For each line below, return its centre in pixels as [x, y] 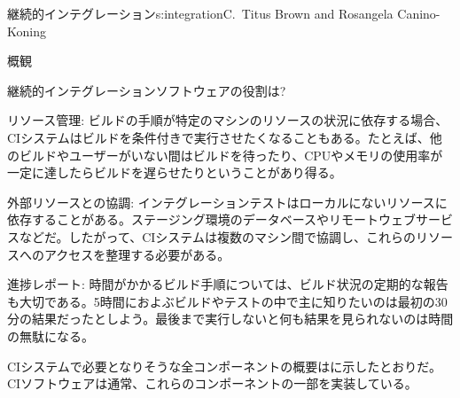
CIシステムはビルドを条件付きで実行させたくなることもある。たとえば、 [218, 137]
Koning [27, 31]
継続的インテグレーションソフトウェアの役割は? [147, 90]
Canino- [419, 13]
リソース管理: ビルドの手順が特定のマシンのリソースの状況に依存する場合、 [228, 120]
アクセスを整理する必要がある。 [137, 254]
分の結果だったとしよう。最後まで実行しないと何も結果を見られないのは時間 [230, 319]
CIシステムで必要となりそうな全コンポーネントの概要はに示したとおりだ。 [224, 366]
